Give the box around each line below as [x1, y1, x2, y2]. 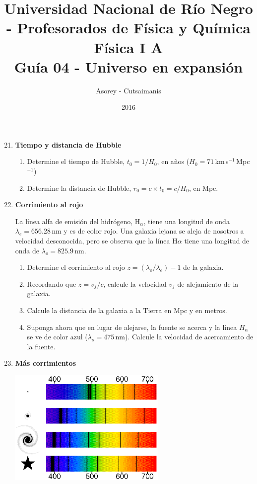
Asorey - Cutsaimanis [96, 85, 161, 95]
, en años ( [157, 156, 190, 166]
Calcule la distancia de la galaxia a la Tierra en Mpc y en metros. [27, 305, 227, 315]
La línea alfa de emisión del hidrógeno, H [15, 216, 140, 226]
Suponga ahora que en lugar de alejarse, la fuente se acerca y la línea [27, 322, 237, 332]
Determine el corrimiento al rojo [27, 262, 125, 272]
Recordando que [27, 278, 76, 289]
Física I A [94, 37, 163, 57]
